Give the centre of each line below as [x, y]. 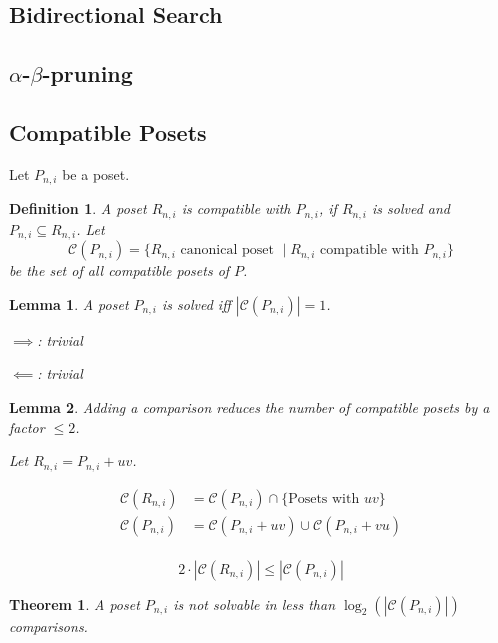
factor [27, 426]
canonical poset [227, 250]
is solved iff [196, 303]
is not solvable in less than [254, 603]
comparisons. [48, 625]
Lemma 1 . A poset [69, 303]
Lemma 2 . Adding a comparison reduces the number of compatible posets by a [249, 406]
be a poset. [96, 173]
